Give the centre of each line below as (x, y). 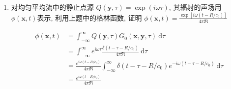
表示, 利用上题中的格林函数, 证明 (89, 17)
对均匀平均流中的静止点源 (52, 7)
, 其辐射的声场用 (195, 7)
